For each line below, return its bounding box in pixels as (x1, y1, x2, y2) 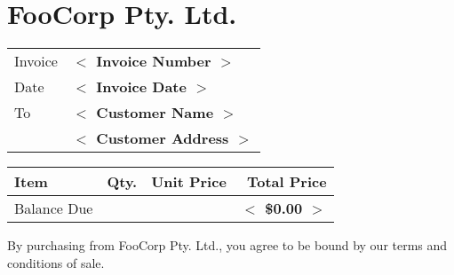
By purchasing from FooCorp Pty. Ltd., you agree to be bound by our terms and (7, 236, 448, 255)
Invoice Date (96, 76, 187, 98)
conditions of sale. (7, 253, 105, 271)
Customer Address (96, 128, 229, 149)
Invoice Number (96, 51, 211, 72)
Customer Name (96, 102, 214, 123)
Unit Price (151, 171, 227, 192)
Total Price (246, 171, 327, 192)
